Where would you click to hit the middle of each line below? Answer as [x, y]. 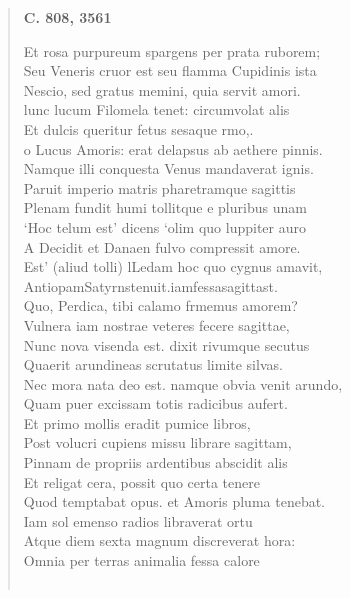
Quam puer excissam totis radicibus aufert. [155, 403]
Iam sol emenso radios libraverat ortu [138, 520]
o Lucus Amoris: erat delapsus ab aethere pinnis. [173, 148]
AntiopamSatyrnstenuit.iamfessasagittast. [150, 285]
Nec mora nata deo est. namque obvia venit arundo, [183, 383]
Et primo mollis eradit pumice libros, [137, 422]
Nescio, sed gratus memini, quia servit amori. [162, 89]
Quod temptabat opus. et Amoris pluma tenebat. [174, 501]
